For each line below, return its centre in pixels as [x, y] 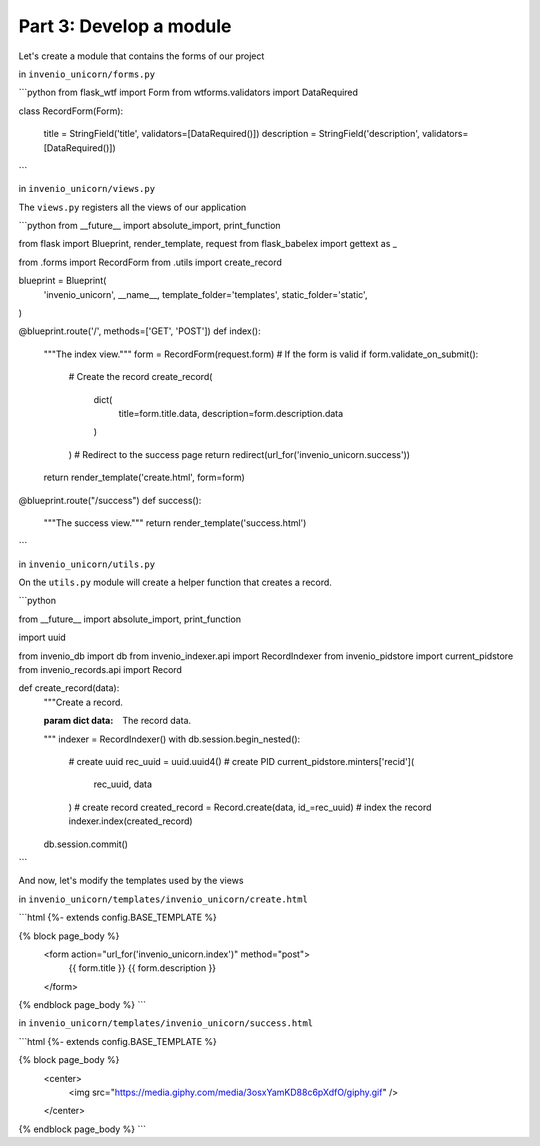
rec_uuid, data [123, 784]
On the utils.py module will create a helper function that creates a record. [175, 582]
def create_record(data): [69, 688]
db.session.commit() [86, 844]
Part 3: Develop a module [125, 26]
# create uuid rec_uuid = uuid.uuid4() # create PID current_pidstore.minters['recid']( [241, 761]
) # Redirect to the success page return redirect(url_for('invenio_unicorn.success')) [239, 454]
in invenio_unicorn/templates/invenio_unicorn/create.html [163, 899]
